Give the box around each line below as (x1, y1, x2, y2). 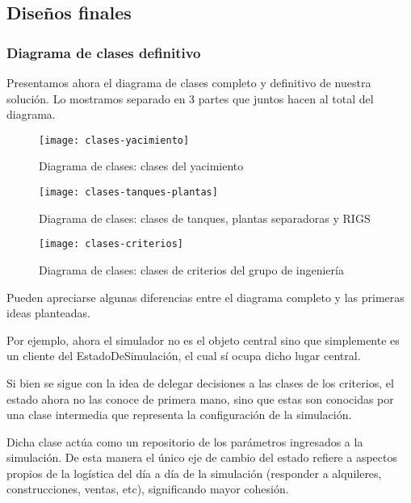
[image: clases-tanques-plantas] (39, 187, 218, 199)
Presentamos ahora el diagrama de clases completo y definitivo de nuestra (6, 74, 371, 90)
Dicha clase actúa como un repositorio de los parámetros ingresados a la (6, 433, 363, 450)
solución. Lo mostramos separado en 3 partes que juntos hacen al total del (6, 90, 374, 107)
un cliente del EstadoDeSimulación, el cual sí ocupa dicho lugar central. (6, 347, 361, 364)
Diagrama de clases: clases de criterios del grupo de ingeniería (39, 261, 344, 278)
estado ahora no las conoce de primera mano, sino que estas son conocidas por (6, 390, 394, 407)
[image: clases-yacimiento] (39, 134, 190, 146)
